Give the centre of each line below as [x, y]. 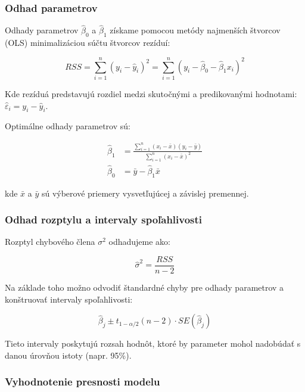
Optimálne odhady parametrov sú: [68, 126]
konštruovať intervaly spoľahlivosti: [69, 299]
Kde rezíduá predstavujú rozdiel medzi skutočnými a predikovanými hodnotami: [151, 93]
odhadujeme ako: [139, 242]
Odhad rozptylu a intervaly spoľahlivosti [104, 220]
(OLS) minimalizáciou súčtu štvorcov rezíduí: [88, 43]
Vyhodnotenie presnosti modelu [83, 382]
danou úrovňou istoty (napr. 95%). [68, 355]
